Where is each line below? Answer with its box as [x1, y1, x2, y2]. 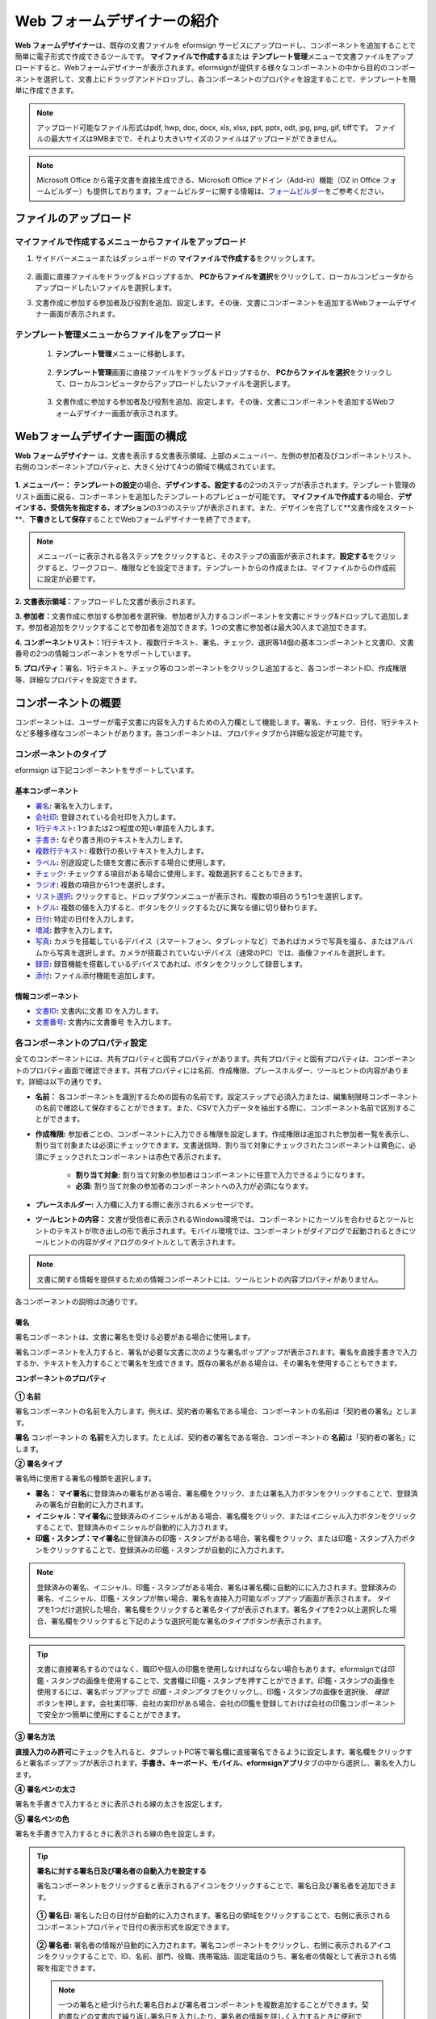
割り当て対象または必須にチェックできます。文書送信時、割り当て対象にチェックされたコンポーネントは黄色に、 [35, 1140, 409, 1150]
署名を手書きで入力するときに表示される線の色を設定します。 [15, 1829, 220, 1839]
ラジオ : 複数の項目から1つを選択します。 [35, 880, 170, 890]
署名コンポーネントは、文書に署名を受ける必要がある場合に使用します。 [15, 1333, 255, 1342]
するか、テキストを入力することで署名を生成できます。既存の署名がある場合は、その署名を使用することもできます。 [15, 1358, 402, 1368]
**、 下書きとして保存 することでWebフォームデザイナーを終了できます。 [15, 514, 255, 524]
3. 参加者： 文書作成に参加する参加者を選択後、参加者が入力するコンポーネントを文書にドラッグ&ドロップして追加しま [15, 611, 409, 621]
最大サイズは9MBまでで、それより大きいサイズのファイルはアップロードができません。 [50, 134, 342, 144]
